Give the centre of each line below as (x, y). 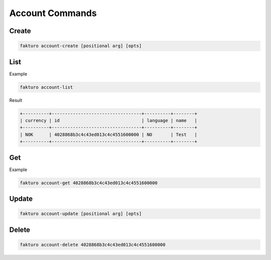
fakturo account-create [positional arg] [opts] (81, 46)
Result (16, 100)
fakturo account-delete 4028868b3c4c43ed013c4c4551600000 (93, 244)
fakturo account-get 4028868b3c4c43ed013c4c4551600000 (89, 183)
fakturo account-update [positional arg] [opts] (81, 214)
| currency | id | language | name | (109, 120)
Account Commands (53, 13)
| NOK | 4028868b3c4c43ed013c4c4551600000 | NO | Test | (109, 135)
